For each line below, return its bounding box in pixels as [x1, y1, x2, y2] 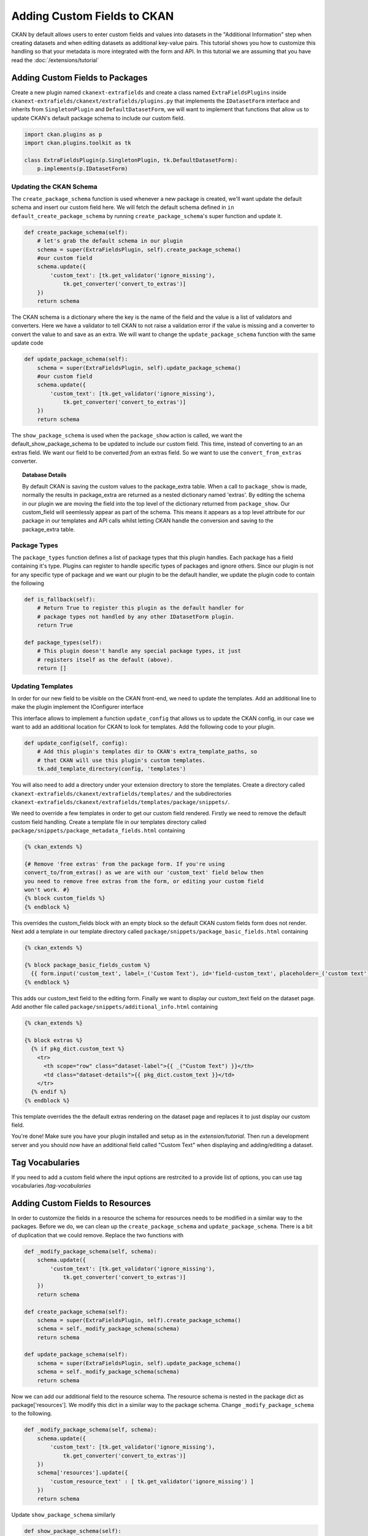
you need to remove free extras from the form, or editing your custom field [24, 877, 264, 885]
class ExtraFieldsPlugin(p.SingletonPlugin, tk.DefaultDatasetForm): [24, 157, 238, 163]
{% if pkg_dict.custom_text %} [31, 1045, 125, 1052]
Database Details [22, 471, 67, 479]
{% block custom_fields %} [24, 895, 105, 902]
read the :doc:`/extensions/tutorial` [11, 56, 99, 64]
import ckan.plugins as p [24, 131, 102, 138]
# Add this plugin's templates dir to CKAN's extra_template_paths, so [37, 748, 258, 755]
